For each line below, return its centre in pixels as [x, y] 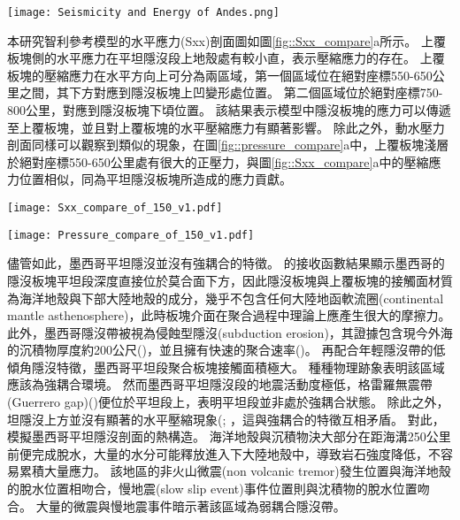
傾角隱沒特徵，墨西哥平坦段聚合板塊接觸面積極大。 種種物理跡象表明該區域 [226, 367]
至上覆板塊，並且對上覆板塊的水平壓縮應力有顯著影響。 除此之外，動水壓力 [226, 127]
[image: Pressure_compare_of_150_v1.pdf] [131, 235]
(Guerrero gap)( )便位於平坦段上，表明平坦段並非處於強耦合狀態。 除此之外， [228, 402]
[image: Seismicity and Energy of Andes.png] [143, 12]
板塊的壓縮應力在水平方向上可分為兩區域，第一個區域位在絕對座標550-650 [220, 75]
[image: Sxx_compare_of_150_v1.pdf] [115, 208]
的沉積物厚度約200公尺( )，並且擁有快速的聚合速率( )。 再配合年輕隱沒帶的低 [226, 350]
